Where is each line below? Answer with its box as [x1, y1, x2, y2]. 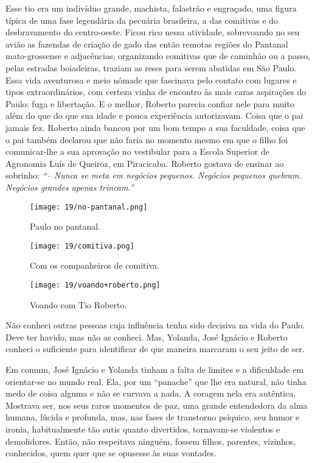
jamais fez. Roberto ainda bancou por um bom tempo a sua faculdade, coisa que [5, 121, 305, 133]
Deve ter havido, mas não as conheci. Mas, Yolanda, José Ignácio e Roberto [5, 330, 288, 343]
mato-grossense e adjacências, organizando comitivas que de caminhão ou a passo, [5, 49, 311, 62]
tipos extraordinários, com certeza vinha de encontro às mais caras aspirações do [5, 85, 306, 98]
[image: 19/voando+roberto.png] [30, 281, 161, 289]
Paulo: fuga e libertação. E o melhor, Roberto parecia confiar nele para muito [5, 97, 294, 110]
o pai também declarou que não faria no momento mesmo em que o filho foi [5, 133, 288, 146]
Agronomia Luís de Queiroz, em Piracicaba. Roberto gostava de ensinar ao [5, 157, 284, 169]
